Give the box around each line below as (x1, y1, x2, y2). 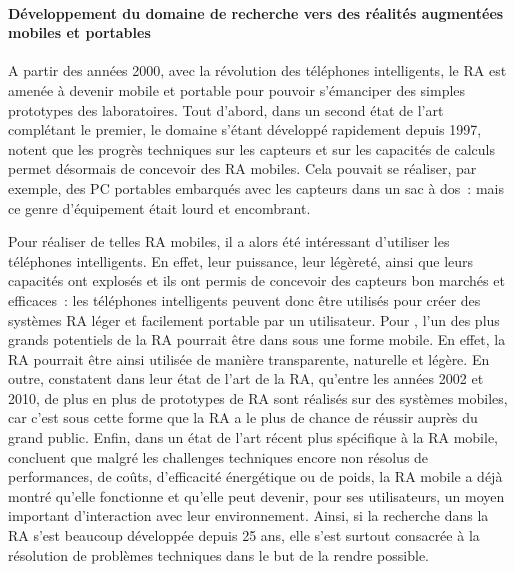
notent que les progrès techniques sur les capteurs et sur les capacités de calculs (8, 138, 495, 159)
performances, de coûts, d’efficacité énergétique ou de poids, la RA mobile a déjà (8, 466, 503, 487)
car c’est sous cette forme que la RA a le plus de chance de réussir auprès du (8, 407, 478, 428)
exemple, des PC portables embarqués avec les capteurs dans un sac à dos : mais (8, 177, 504, 198)
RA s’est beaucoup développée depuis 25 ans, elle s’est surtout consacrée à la (8, 525, 480, 546)
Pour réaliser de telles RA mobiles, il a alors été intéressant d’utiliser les (8, 231, 450, 252)
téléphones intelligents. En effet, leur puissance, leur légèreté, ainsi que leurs (8, 250, 474, 271)
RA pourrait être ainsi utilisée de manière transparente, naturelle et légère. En (8, 348, 490, 369)
